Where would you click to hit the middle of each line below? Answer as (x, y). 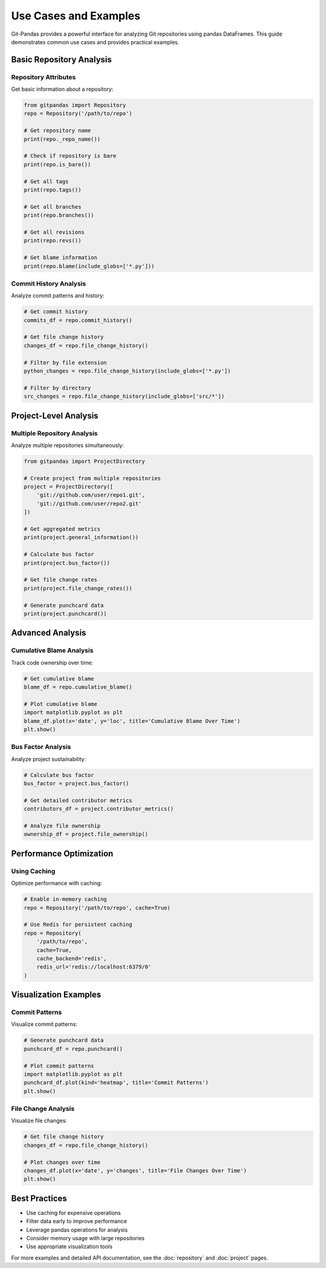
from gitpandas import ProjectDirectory (84, 461)
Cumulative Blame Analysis (52, 650)
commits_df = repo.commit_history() (78, 320)
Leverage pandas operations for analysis (77, 1230)
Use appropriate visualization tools (69, 1247)
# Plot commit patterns (59, 1066)
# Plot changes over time (62, 1162)
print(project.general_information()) (81, 538)
